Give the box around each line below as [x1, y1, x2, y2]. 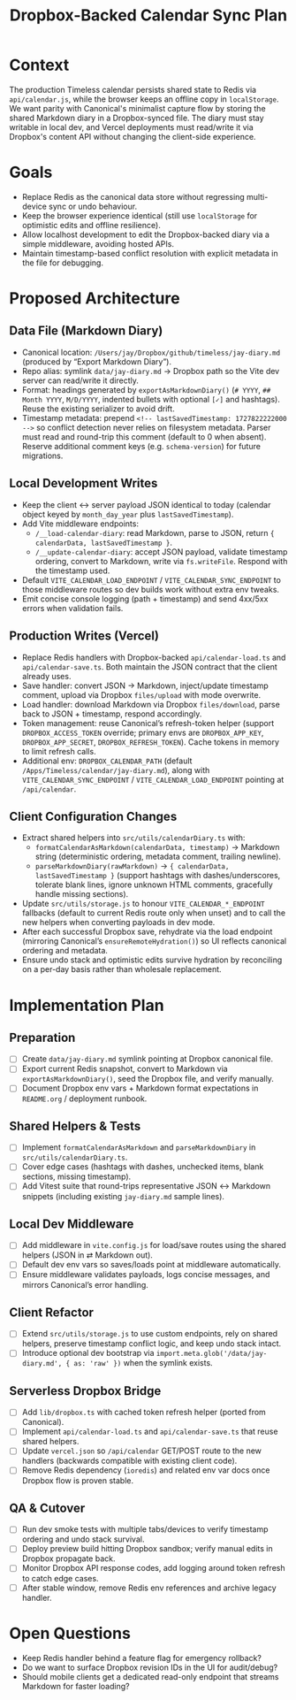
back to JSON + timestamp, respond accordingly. [21, 708, 202, 719]
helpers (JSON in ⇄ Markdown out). [21, 1250, 153, 1260]
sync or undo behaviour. [48, 201, 138, 211]
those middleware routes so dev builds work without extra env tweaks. [21, 584, 280, 594]
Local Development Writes [9, 476, 158, 491]
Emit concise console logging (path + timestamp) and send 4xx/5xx [21, 593, 269, 604]
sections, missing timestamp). [21, 1171, 132, 1182]
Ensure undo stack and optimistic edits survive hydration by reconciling [21, 954, 283, 965]
